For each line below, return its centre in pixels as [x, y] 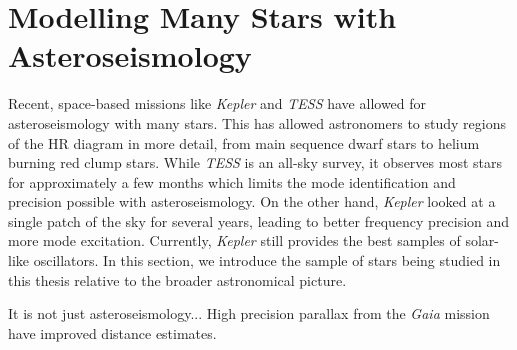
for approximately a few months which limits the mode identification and [232, 181]
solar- [482, 240]
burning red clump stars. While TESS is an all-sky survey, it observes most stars [255, 162]
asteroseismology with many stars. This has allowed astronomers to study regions [257, 122]
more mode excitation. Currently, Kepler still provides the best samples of [234, 240]
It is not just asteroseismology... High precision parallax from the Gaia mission [249, 313]
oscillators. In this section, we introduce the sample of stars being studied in [267, 260]
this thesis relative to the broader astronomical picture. [177, 279]
